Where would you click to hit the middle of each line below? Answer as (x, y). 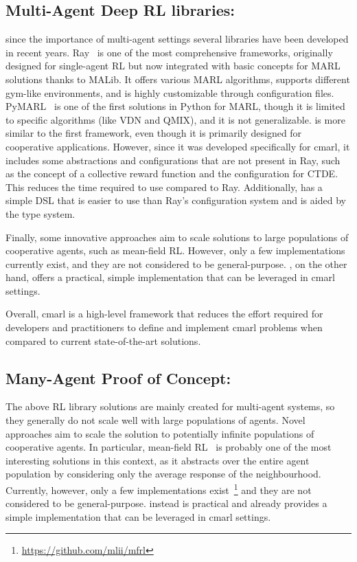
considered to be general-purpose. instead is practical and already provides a (166, 503)
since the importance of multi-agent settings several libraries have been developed (177, 39)
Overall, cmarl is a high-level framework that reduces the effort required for (164, 314)
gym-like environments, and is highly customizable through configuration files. (170, 92)
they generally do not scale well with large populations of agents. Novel (156, 420)
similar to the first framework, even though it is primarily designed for (154, 133)
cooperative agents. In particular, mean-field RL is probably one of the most (169, 447)
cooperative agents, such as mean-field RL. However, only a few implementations (175, 250)
